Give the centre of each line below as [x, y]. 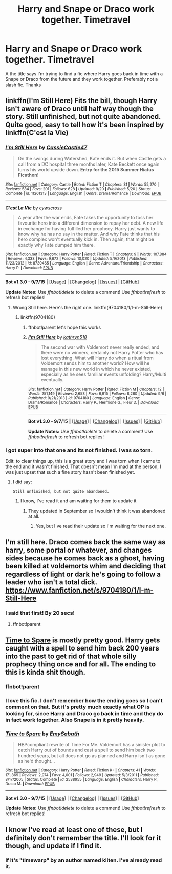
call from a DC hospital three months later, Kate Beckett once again [89, 164]
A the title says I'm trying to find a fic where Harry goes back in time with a [84, 74]
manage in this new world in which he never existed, [96, 369]
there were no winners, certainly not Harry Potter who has [102, 352]
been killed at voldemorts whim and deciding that [86, 566]
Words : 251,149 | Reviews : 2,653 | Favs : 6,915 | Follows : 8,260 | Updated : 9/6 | [97, 393]
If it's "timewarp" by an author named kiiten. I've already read [84, 860]
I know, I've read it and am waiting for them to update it [78, 501]
